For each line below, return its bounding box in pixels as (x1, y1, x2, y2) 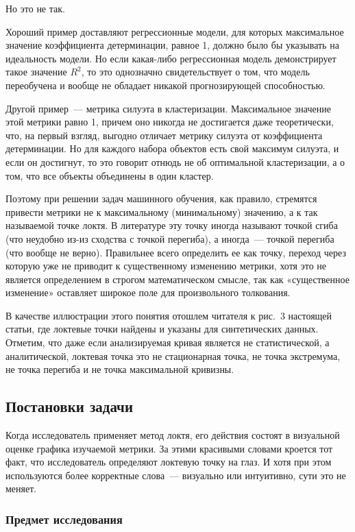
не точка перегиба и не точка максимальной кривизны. (5, 362, 234, 376)
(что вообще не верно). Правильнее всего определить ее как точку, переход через (5, 245, 346, 259)
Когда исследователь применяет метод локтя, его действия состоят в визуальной (5, 428, 340, 442)
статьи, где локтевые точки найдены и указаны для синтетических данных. (5, 322, 319, 336)
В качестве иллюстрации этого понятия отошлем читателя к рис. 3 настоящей (5, 308, 332, 322)
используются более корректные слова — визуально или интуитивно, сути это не (5, 468, 346, 482)
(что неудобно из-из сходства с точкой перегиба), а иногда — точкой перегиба (5, 231, 334, 245)
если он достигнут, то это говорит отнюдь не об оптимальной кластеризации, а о (5, 154, 345, 169)
